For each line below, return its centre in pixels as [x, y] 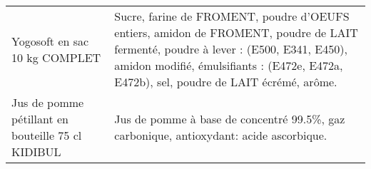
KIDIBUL [36, 152]
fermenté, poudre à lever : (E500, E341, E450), [231, 49]
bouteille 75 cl [47, 135]
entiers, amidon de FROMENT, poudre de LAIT [236, 32]
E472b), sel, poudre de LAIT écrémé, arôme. [226, 82]
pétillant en [40, 119]
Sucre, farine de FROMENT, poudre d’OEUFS [232, 16]
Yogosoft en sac [50, 41]
